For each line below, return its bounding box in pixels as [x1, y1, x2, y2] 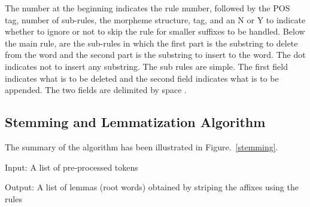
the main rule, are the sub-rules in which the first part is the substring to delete [5, 36, 298, 49]
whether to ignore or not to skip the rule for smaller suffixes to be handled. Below [5, 25, 305, 38]
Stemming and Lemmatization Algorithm [5, 113, 266, 131]
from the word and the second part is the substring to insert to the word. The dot [5, 48, 306, 61]
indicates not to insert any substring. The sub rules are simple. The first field [5, 60, 288, 72]
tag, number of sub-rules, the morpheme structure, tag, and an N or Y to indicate [5, 13, 306, 26]
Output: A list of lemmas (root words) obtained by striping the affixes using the [5, 181, 299, 193]
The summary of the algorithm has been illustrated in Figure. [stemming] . [5, 140, 278, 153]
